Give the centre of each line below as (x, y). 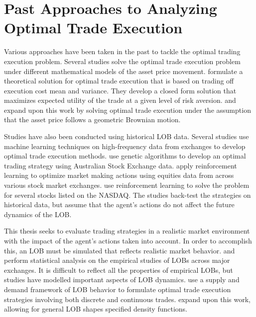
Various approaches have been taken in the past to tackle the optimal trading (122, 51)
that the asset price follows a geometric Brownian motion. (92, 119)
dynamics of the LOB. (38, 214)
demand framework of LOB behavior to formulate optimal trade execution (118, 289)
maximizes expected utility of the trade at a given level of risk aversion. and (120, 100)
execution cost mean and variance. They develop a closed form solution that (120, 90)
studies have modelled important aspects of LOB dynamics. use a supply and (122, 279)
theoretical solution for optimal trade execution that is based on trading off (119, 81)
